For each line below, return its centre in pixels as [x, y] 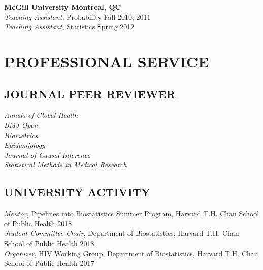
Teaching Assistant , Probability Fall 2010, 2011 [77, 16]
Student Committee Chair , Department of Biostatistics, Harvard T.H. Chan [122, 233]
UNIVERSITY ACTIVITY [77, 192]
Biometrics [21, 135]
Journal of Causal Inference [47, 155]
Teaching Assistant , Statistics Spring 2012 [69, 27]
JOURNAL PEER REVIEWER [90, 94]
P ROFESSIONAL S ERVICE [107, 61]
